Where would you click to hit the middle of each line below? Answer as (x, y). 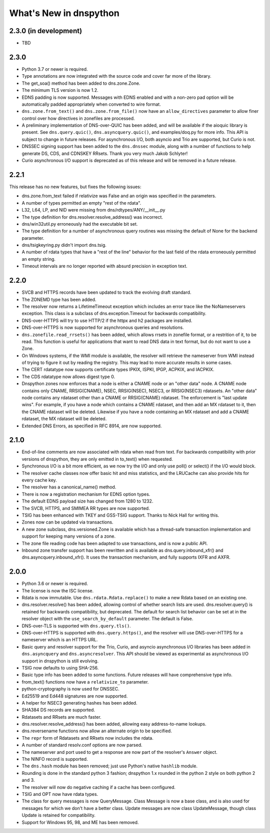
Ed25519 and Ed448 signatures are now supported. (75, 696)
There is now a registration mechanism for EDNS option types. (86, 494)
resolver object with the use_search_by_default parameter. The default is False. (107, 619)
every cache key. (39, 480)
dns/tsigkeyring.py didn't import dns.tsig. (64, 245)
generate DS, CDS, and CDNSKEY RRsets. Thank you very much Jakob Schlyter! (105, 153)
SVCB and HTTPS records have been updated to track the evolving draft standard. (106, 292)
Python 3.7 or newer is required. (55, 69)
